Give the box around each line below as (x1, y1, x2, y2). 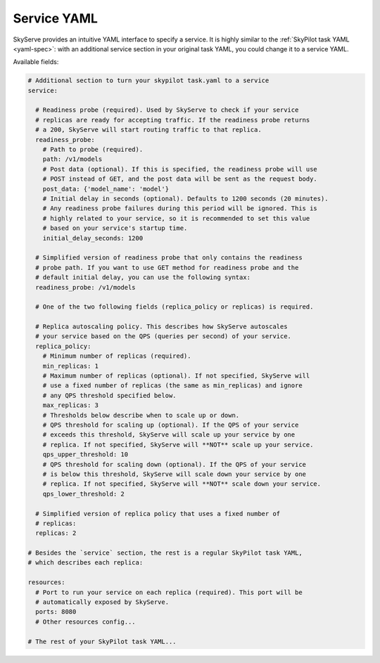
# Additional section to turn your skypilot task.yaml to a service (27, 77, 270, 84)
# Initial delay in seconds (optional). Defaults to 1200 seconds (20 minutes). (42, 195, 329, 202)
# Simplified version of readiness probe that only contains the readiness (35, 254, 303, 262)
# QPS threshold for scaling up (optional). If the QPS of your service (42, 420, 299, 429)
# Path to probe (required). (42, 146, 144, 154)
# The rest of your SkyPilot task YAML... (27, 637, 177, 645)
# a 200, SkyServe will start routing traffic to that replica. (35, 126, 262, 134)
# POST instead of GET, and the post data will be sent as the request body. (42, 175, 318, 183)
